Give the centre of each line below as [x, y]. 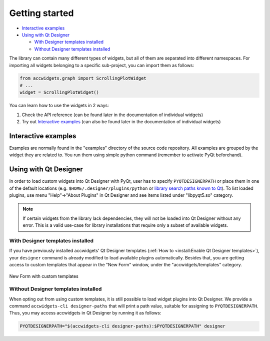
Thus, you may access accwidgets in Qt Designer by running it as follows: [85, 313]
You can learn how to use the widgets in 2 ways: [59, 106]
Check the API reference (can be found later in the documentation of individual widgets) [112, 115]
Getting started [41, 13]
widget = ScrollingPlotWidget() [59, 92]
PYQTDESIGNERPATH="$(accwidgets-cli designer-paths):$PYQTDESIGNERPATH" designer [123, 326]
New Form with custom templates [44, 276]
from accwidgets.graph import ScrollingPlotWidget [83, 78]
